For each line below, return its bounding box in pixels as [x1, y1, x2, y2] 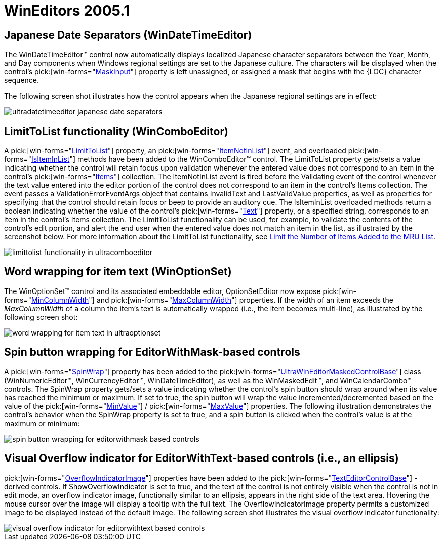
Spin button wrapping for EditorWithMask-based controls [4, 346, 300, 359]
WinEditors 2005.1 [4, 2, 130, 19]
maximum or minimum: [4, 418, 80, 428]
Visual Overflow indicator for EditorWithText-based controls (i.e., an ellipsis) [4, 452, 399, 465]
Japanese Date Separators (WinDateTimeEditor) [4, 28, 252, 41]
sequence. [4, 76, 39, 85]
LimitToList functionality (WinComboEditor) [4, 124, 228, 138]
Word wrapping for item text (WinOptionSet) [4, 265, 232, 278]
